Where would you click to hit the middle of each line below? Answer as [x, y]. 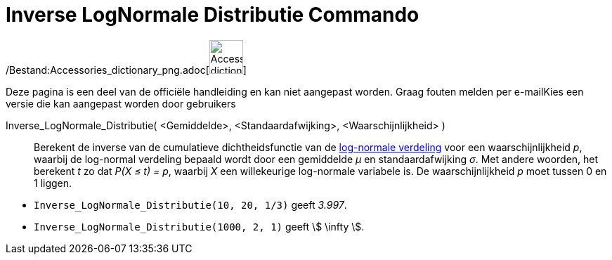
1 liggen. [53, 183]
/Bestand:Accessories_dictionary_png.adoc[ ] [126, 70]
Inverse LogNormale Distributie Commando [213, 15]
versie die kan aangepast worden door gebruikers [121, 103]
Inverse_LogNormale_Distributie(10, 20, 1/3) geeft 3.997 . [190, 204]
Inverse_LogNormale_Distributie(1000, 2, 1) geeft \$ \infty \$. [199, 226]
